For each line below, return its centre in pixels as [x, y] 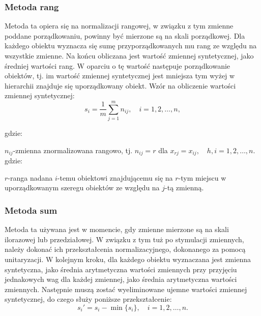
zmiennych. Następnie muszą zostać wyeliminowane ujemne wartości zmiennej [126, 289]
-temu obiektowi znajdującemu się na [115, 177]
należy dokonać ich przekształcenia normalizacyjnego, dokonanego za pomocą [125, 249]
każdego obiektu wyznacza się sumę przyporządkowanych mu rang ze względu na [131, 46]
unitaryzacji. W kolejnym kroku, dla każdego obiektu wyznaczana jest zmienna [128, 259]
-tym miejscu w [202, 177]
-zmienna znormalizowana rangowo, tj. [73, 150]
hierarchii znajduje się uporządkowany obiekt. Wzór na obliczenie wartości [120, 85]
